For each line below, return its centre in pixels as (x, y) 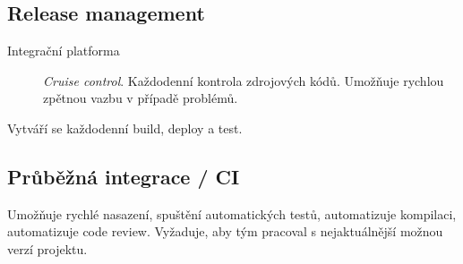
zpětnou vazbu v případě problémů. (141, 98)
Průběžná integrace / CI (124, 176)
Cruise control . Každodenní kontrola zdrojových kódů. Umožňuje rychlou (244, 80)
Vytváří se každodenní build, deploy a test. (125, 128)
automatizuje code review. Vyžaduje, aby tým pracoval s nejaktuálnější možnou (225, 231)
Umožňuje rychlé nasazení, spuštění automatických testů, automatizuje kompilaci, (232, 213)
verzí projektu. (47, 248)
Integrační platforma (64, 51)
